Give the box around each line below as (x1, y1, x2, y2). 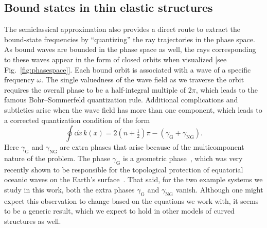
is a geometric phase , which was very (122, 152, 243, 163)
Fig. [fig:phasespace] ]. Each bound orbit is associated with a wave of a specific (4, 64, 251, 75)
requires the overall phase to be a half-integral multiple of (4, 84, 186, 95)
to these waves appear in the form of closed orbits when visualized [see (4, 54, 227, 64)
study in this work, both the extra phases (4, 184, 135, 195)
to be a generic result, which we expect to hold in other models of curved (4, 205, 235, 216)
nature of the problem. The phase (4, 152, 110, 163)
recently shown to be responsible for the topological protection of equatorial (4, 164, 243, 174)
